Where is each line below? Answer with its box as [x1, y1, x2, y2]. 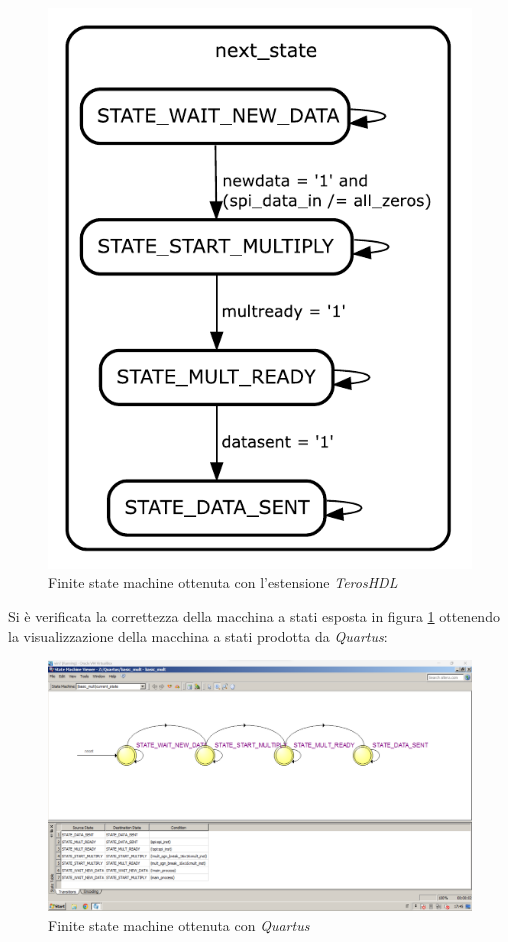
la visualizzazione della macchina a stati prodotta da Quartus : [8, 625, 388, 646]
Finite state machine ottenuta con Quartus [48, 915, 310, 936]
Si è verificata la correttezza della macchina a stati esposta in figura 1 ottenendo [8, 605, 500, 626]
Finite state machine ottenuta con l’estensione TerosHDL [48, 572, 398, 593]
